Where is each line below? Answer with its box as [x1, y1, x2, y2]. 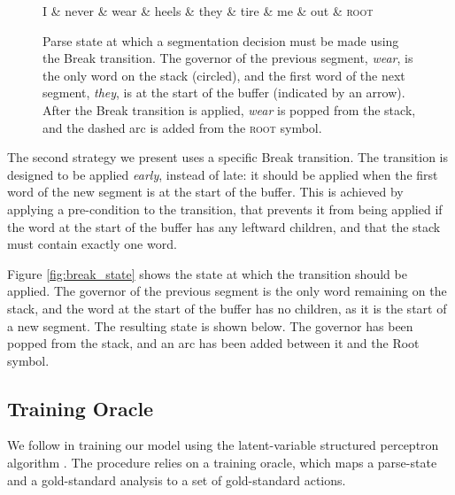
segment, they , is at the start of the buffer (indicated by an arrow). [42, 83, 405, 102]
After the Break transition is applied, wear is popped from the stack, [42, 100, 416, 119]
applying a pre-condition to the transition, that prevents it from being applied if [7, 199, 443, 218]
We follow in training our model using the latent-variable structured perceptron [7, 436, 439, 454]
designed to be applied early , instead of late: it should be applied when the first [7, 165, 438, 183]
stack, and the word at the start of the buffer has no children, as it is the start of [7, 298, 447, 317]
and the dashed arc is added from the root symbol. [42, 118, 322, 136]
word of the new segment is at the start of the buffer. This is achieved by [7, 182, 404, 201]
